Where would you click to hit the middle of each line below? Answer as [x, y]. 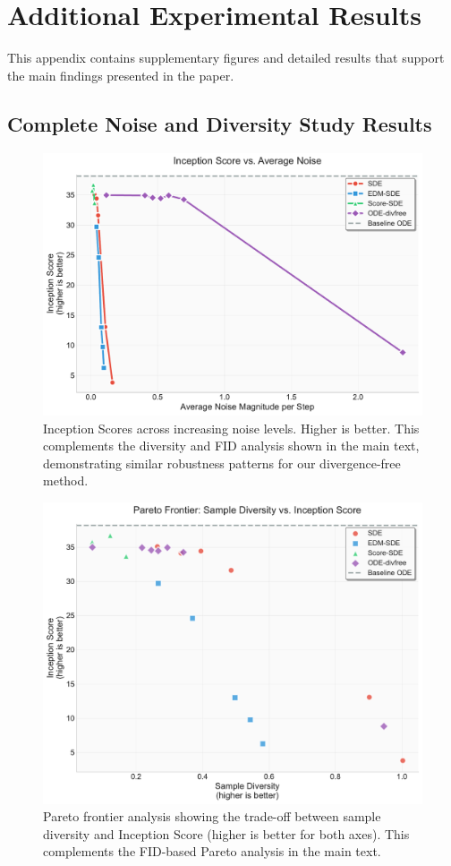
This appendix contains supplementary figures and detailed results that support [226, 58]
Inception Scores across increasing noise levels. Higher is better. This [231, 428]
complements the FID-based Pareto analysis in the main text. [212, 851]
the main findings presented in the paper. [121, 75]
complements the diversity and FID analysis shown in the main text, [231, 446]
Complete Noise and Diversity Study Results [220, 123]
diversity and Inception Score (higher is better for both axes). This [226, 833]
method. [66, 480]
